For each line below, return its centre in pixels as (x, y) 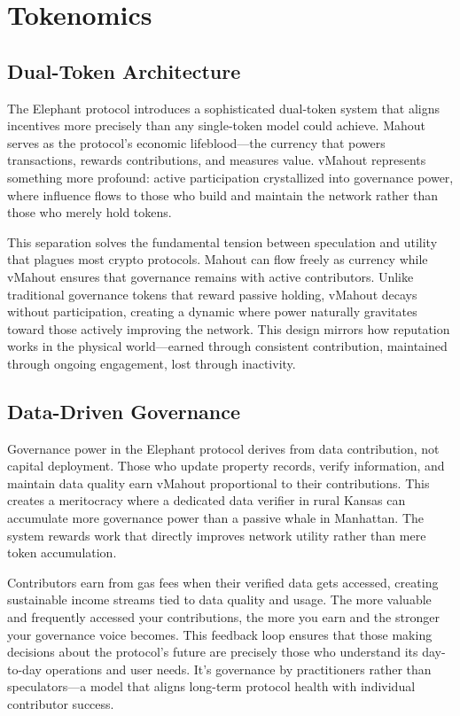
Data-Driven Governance (124, 411)
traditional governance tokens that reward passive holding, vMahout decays (212, 294)
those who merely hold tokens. (90, 212)
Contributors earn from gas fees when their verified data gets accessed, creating (223, 582)
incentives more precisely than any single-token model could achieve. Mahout (217, 125)
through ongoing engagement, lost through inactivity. (152, 363)
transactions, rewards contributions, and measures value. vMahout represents (217, 160)
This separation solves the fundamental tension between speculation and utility (222, 241)
